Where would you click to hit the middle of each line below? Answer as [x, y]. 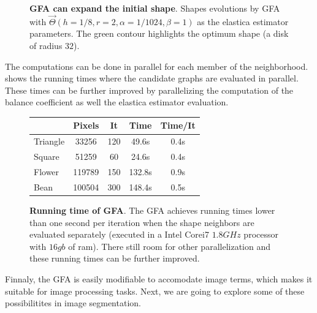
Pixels [86, 125]
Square [47, 156]
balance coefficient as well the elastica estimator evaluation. [117, 102]
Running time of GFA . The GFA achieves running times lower [152, 210]
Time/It [178, 125]
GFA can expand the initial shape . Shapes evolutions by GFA [155, 8]
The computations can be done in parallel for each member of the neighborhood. [157, 66]
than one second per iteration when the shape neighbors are [142, 222]
